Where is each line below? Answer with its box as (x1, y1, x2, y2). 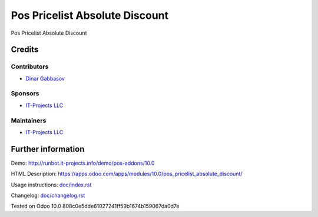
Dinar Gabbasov (25, 75, 65, 82)
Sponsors (11, 89, 39, 98)
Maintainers (11, 116, 47, 125)
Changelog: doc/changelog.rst (11, 192, 85, 199)
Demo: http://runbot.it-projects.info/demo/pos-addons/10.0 (11, 159, 155, 166)
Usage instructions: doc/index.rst (11, 181, 92, 188)
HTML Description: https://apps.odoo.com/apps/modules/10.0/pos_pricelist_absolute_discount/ (11, 171, 243, 178)
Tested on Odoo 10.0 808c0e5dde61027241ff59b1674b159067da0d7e (11, 203, 180, 210)
